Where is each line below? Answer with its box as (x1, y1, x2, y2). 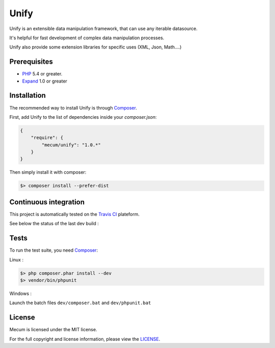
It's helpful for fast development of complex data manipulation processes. (9, 35, 164, 41)
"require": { (31, 135, 64, 141)
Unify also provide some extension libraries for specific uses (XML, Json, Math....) (9, 44, 182, 50)
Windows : (9, 290, 32, 297)
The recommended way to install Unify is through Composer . (9, 104, 137, 111)
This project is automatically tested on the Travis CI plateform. (9, 211, 140, 217)
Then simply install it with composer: (9, 169, 87, 175)
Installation (9, 91, 46, 100)
